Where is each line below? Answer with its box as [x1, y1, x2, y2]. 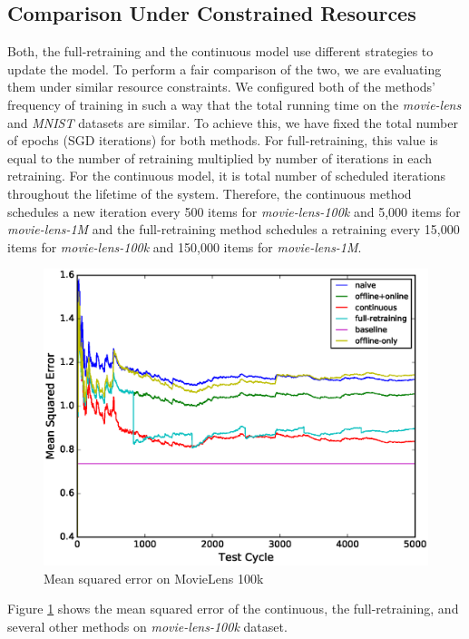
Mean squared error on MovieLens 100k [44, 568, 264, 587]
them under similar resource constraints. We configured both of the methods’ [7, 77, 435, 96]
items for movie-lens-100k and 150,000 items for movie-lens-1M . [7, 237, 362, 256]
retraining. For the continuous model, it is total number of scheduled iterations [7, 166, 445, 185]
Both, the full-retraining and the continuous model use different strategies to [7, 42, 434, 61]
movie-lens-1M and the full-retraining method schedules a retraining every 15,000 [7, 220, 460, 239]
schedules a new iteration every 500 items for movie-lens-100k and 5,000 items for [7, 202, 461, 221]
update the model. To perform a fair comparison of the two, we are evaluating [7, 59, 442, 78]
